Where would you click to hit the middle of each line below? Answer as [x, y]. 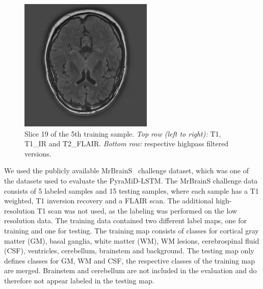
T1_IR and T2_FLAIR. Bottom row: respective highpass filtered [127, 143]
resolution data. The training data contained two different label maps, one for [125, 220]
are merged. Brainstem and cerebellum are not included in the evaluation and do [130, 270]
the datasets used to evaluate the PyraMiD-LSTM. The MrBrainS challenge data [131, 180]
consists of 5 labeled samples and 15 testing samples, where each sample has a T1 [131, 190]
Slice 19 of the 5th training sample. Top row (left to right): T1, [123, 133]
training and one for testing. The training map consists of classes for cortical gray [131, 230]
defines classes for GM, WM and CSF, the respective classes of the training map [130, 260]
